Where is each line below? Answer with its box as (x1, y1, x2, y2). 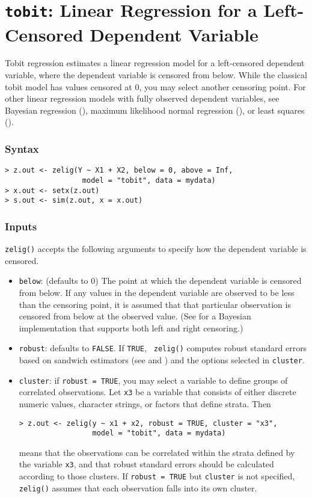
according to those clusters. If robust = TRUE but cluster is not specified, (19, 470, 295, 482)
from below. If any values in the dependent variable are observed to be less (19, 286, 295, 298)
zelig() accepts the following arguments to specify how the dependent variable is (5, 242, 307, 255)
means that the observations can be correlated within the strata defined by (19, 446, 295, 458)
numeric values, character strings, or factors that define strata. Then (19, 397, 271, 410)
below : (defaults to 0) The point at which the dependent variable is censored (19, 274, 302, 287)
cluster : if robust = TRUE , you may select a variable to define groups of (19, 373, 288, 386)
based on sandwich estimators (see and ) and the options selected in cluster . (19, 354, 305, 366)
